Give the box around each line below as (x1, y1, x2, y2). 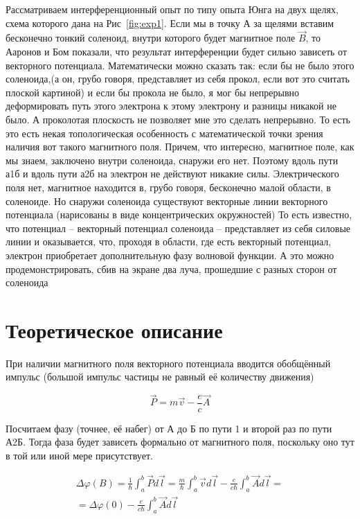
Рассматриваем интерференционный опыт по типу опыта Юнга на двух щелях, (6, 2, 339, 16)
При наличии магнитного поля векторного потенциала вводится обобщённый (6, 355, 331, 370)
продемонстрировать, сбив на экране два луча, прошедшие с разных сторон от (6, 261, 337, 276)
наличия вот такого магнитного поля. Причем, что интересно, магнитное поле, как (6, 139, 354, 154)
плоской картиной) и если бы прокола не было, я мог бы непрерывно (6, 85, 300, 99)
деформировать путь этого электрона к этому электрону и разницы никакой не (6, 98, 336, 113)
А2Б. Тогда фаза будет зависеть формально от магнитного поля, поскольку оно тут (6, 434, 354, 449)
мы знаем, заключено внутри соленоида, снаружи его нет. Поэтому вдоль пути (6, 152, 339, 167)
